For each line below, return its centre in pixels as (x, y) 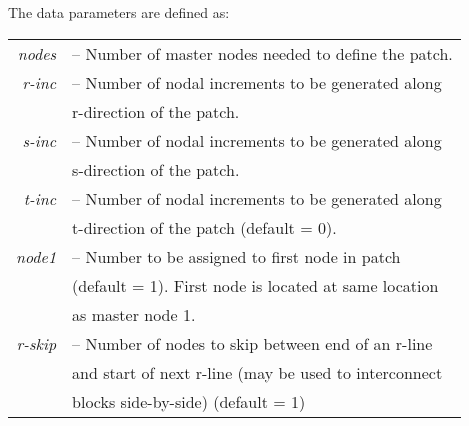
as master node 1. (134, 314)
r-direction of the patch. (156, 111)
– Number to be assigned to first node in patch (236, 256)
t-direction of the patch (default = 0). (204, 227)
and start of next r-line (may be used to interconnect (257, 372)
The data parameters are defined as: (119, 12)
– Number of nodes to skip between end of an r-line (252, 343)
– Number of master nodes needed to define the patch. (262, 53)
